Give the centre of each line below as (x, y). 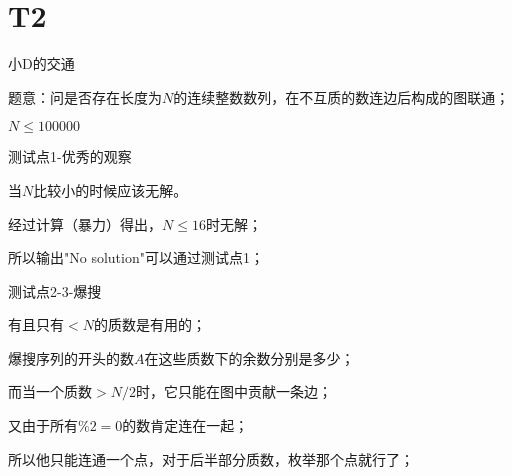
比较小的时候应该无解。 (110, 189)
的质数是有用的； (149, 324)
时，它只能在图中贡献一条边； (233, 391)
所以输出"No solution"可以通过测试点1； (136, 257)
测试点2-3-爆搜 (55, 290)
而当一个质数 (50, 391)
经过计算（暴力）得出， (85, 223)
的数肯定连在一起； (185, 425)
